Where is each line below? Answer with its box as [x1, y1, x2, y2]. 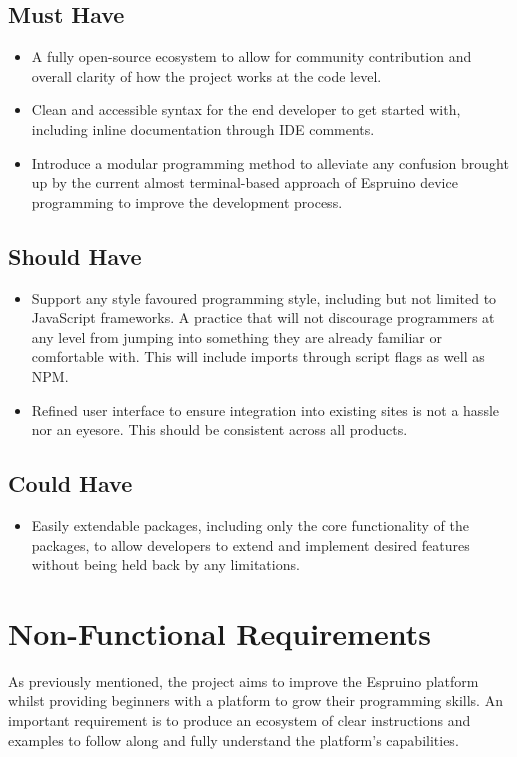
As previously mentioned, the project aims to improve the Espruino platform [8, 670, 479, 691]
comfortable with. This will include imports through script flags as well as [31, 346, 485, 367]
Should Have [8, 240, 142, 271]
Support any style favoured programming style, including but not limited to [31, 287, 497, 308]
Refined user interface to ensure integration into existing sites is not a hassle [31, 399, 500, 420]
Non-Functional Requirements [8, 612, 431, 653]
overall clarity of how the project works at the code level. [31, 65, 382, 86]
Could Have [8, 468, 133, 499]
